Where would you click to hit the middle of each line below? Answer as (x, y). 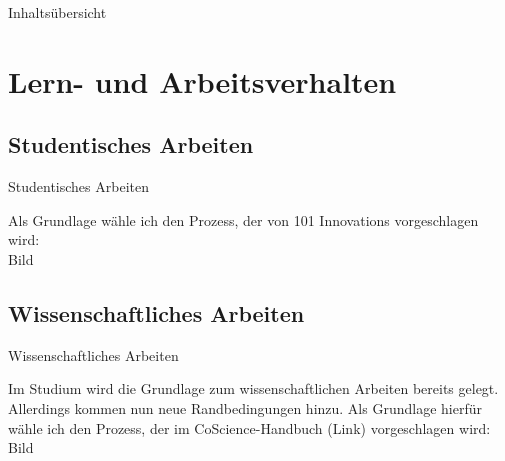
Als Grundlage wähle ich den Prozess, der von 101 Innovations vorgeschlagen (243, 219)
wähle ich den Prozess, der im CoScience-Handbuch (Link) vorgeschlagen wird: (249, 427)
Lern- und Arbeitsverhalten (202, 80)
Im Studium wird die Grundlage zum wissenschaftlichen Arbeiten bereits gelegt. (253, 388)
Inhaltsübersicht (57, 12)
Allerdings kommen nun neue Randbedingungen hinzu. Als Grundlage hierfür (245, 407)
